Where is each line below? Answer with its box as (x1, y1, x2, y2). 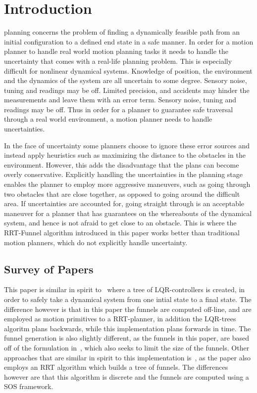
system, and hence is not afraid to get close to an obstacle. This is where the (4, 218, 237, 228)
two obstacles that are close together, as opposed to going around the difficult (4, 188, 240, 199)
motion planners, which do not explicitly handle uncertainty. (4, 237, 188, 247)
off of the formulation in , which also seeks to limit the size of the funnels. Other (4, 342, 250, 352)
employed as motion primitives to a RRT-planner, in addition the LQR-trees (4, 313, 236, 324)
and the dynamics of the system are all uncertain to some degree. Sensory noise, (4, 75, 247, 86)
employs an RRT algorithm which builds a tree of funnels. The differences (4, 362, 228, 372)
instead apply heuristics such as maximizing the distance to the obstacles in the (4, 150, 246, 160)
